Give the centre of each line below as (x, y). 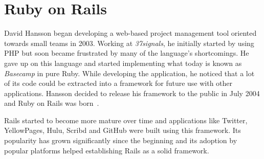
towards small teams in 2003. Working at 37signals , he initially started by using (129, 43)
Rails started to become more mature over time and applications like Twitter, (126, 120)
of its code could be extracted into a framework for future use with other (118, 83)
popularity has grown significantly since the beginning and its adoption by (121, 140)
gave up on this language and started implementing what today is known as (123, 63)
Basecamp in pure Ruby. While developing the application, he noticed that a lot (129, 73)
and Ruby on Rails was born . (52, 103)
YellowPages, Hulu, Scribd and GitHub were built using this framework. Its (123, 130)
